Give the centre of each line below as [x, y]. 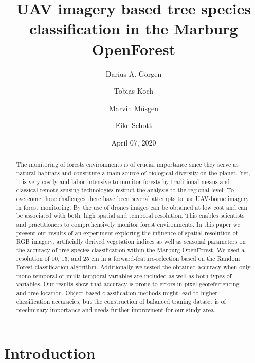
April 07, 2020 [134, 142]
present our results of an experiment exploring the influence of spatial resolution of [127, 233]
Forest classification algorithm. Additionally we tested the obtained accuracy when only [133, 267]
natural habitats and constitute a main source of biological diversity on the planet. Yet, [133, 173]
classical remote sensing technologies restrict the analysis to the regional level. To [125, 190]
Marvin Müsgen [134, 108]
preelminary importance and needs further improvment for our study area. [116, 310]
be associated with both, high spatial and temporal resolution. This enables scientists [130, 216]
